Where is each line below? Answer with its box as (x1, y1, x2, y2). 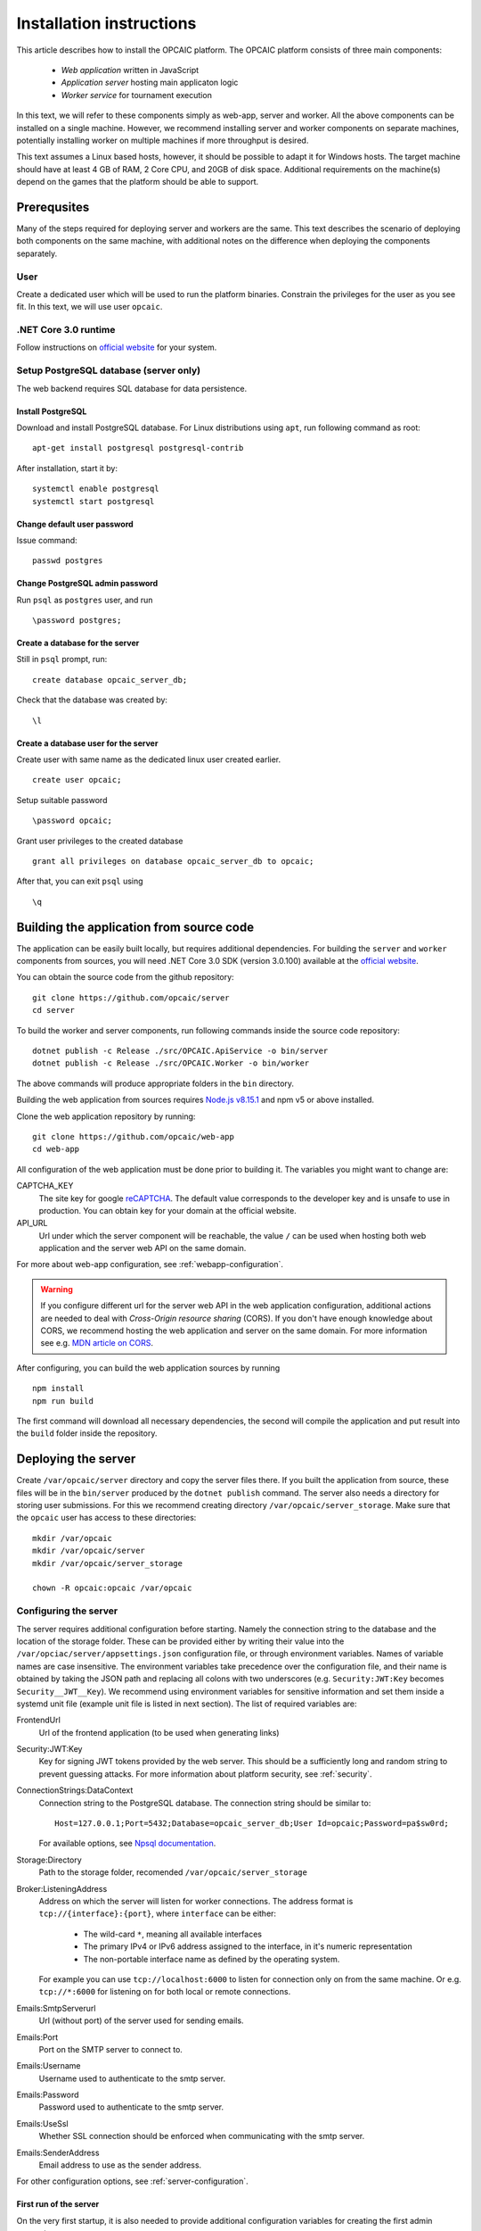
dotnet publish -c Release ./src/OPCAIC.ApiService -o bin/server (32, 1046, 329, 1057)
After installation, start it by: (16, 462, 118, 473)
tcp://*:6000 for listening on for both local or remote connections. (38, 1986, 291, 1997)
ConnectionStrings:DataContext (16, 1785, 134, 1796)
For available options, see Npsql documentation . (38, 1838, 216, 1849)
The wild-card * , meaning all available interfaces (83, 1928, 263, 1939)
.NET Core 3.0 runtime (16, 324, 116, 336)
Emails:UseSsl (16, 2118, 69, 2128)
